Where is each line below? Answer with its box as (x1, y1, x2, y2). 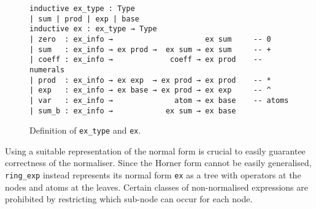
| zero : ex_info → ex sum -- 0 (29, 34, 271, 44)
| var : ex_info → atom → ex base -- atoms (29, 96, 289, 105)
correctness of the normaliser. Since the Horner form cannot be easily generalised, (5, 156, 312, 169)
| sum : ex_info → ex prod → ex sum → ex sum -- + (29, 45, 271, 54)
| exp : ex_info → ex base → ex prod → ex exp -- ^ (29, 86, 271, 95)
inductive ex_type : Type (29, 4, 135, 13)
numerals (29, 65, 65, 74)
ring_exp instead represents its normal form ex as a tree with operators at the (5, 169, 301, 181)
